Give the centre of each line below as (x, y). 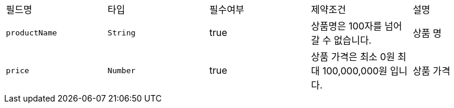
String (122, 32)
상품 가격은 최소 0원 (353, 57)
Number (122, 70)
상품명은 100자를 (346, 26)
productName (32, 32)
